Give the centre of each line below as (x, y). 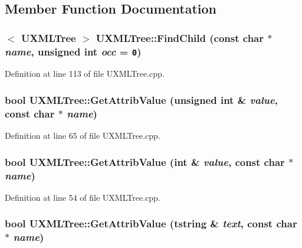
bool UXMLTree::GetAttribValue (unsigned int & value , (141, 100)
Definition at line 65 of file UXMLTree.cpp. (83, 136)
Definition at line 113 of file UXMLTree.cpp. (85, 74)
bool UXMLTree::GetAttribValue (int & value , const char (145, 161)
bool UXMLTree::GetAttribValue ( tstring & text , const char (151, 223)
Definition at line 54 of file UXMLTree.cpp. (83, 197)
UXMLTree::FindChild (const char (180, 37)
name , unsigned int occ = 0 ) (73, 51)
